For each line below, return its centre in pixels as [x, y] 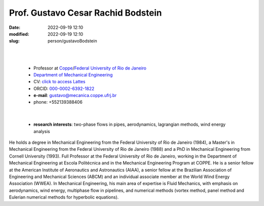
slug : [14, 41]
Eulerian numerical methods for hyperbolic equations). [64, 197]
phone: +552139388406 [58, 102]
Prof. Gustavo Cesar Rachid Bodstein [86, 13]
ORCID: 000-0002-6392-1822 [64, 89]
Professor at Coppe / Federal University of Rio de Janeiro [90, 68]
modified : [19, 34]
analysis [42, 131]
